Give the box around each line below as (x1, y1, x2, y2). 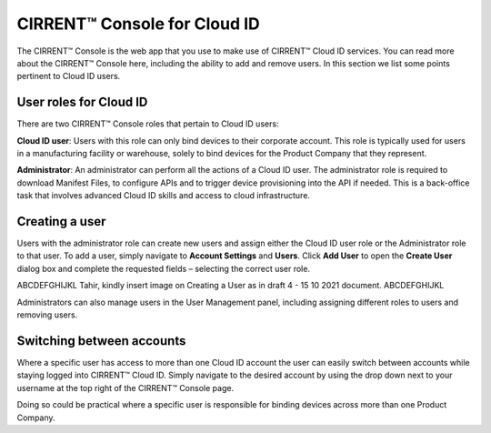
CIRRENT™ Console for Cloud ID (16, 14, 261, 34)
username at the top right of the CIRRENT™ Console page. (16, 382, 235, 393)
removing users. (16, 309, 78, 320)
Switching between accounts (16, 333, 186, 348)
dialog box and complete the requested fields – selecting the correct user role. (16, 263, 311, 274)
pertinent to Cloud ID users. (16, 71, 121, 82)
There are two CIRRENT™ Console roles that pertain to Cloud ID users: (16, 118, 279, 129)
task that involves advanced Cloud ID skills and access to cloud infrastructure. (16, 190, 311, 201)
